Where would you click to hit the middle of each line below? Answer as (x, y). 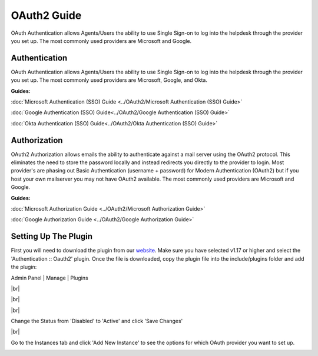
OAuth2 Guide (46, 15)
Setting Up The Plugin (52, 236)
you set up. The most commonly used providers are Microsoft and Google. (101, 41)
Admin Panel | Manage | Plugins (49, 278)
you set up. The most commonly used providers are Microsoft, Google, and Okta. (109, 80)
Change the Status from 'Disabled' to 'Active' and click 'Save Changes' (97, 321)
